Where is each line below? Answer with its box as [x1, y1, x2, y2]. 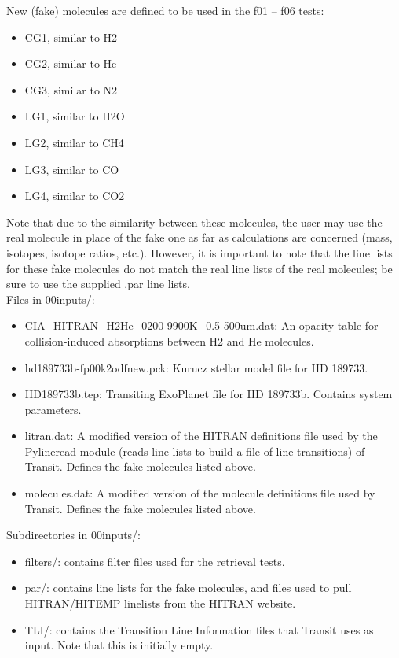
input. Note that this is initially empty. [24, 637, 214, 653]
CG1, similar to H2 [24, 28, 118, 45]
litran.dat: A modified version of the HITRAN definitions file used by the [24, 427, 378, 444]
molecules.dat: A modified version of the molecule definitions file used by [24, 485, 375, 501]
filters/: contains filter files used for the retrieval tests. [24, 553, 285, 569]
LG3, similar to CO [24, 161, 119, 177]
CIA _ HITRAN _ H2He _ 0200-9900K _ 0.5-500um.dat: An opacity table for [24, 317, 379, 334]
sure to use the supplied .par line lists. [6, 275, 190, 292]
